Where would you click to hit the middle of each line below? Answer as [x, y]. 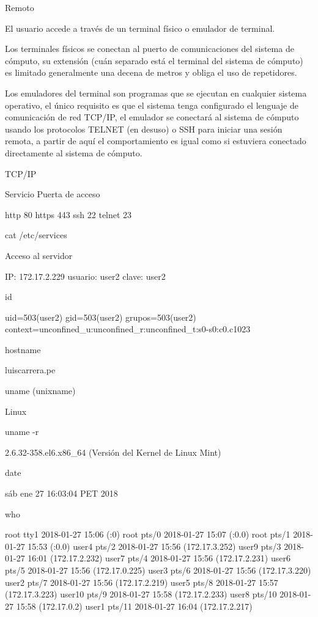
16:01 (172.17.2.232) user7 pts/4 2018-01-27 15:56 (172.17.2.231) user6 [159, 558]
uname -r [22, 432]
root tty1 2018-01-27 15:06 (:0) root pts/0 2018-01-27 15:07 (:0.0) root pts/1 [148, 534]
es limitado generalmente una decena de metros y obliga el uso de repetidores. [151, 72]
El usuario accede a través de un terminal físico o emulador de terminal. [140, 28]
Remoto [20, 7]
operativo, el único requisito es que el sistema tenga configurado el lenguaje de [152, 105]
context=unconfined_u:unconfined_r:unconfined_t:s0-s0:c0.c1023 [128, 329]
